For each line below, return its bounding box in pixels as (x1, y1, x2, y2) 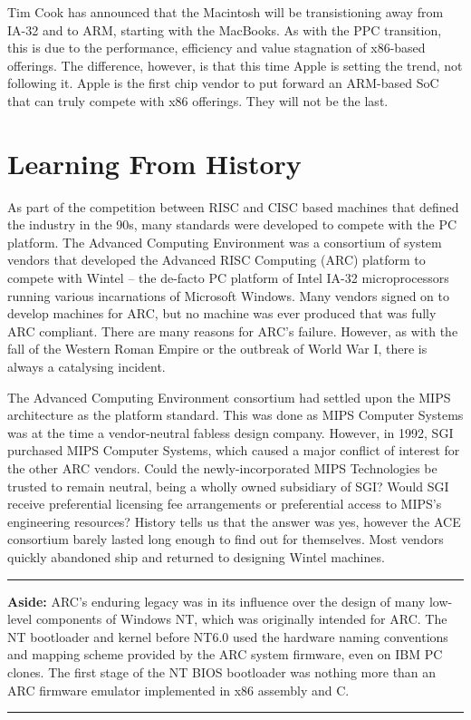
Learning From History (7, 144, 302, 181)
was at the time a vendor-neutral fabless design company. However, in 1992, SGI (7, 423, 454, 442)
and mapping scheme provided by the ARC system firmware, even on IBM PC (7, 645, 443, 664)
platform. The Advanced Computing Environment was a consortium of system (7, 232, 442, 251)
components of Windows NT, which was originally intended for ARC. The (35, 609, 447, 628)
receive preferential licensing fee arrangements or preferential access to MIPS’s (7, 494, 442, 513)
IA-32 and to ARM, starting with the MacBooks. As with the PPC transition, (7, 20, 442, 39)
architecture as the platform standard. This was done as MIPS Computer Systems (7, 405, 464, 424)
